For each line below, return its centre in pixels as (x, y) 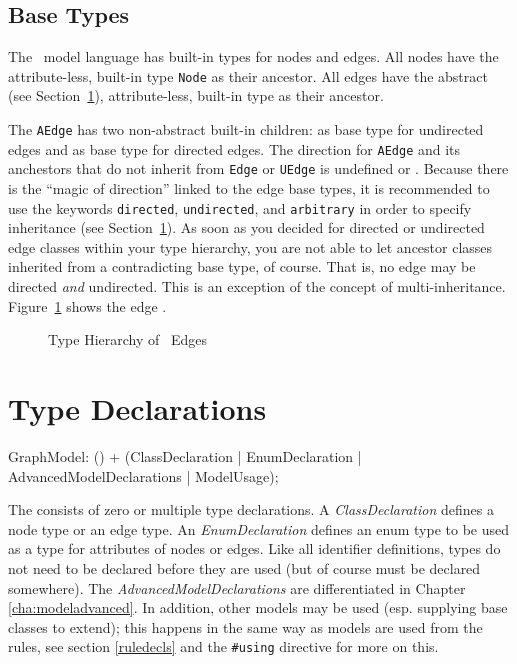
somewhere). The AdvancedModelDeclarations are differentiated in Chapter (237, 587)
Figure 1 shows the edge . (87, 305)
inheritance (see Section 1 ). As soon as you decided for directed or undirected (246, 227)
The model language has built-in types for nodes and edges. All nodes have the (253, 56)
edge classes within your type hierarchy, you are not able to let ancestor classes (250, 246)
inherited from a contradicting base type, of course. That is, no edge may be (242, 266)
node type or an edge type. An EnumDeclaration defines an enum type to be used (259, 528)
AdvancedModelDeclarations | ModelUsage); (143, 475)
